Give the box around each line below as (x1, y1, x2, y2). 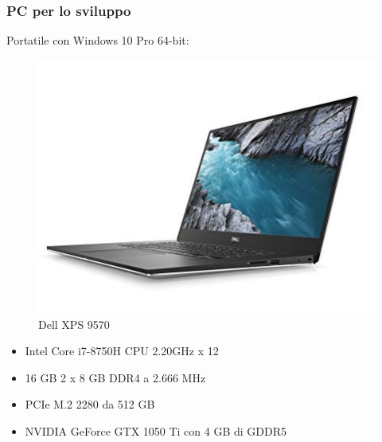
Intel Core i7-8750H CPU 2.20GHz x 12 (25, 342, 219, 359)
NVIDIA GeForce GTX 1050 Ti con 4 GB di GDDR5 (25, 423, 287, 440)
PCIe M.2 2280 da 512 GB (25, 396, 155, 413)
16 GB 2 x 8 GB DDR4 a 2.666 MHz (25, 369, 206, 385)
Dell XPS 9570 (38, 315, 110, 332)
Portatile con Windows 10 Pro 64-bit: (6, 32, 189, 49)
